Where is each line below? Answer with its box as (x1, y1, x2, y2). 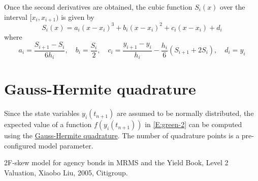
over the (220, 2, 245, 12)
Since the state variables (4, 108, 80, 118)
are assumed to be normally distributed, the (116, 108, 254, 118)
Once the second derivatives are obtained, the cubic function (4, 2, 192, 12)
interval (4, 11, 27, 22)
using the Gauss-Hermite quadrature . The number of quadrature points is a (4, 130, 240, 141)
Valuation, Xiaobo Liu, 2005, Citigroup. (4, 167, 128, 177)
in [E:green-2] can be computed (145, 119, 242, 130)
